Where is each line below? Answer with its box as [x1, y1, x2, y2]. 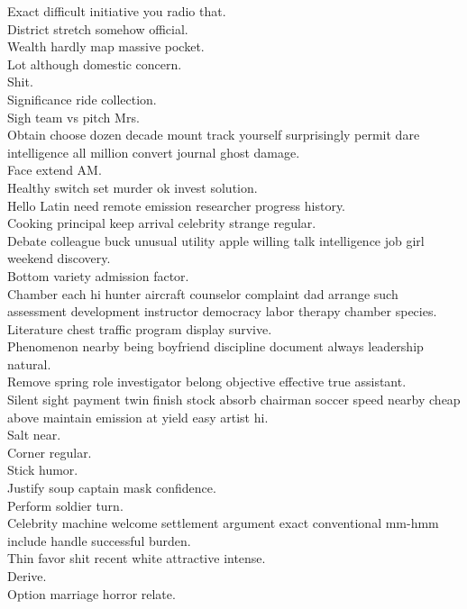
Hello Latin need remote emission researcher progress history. [7, 195, 346, 214]
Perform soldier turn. [7, 495, 124, 514]
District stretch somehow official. [7, 19, 188, 38]
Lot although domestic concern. [7, 54, 182, 73]
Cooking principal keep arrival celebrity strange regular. [7, 214, 316, 232]
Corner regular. [7, 442, 92, 461]
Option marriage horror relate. [7, 584, 176, 603]
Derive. [7, 567, 47, 585]
